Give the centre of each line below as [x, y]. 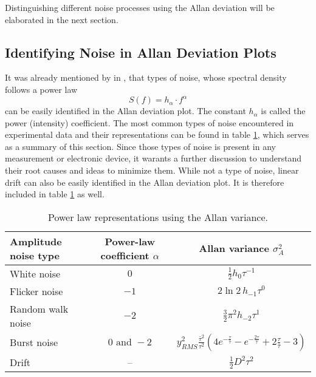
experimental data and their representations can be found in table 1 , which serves [157, 134]
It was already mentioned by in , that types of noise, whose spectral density [146, 77]
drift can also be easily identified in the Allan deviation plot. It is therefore [145, 182]
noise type [35, 255]
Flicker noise [36, 291]
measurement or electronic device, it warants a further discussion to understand [153, 158]
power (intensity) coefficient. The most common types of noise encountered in [149, 122]
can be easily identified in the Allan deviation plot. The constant [125, 111]
